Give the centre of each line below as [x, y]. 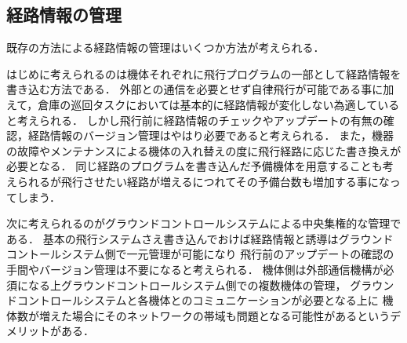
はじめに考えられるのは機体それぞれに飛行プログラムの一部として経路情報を [204, 73]
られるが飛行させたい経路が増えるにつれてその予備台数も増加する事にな [203, 181]
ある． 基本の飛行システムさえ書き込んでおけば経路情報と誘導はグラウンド [200, 238]
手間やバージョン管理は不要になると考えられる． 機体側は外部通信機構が [195, 269]
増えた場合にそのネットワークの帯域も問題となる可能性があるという [214, 315]
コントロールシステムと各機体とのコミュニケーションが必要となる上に [198, 300]
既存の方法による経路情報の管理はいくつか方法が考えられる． [165, 47]
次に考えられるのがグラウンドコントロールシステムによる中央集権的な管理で [204, 223]
